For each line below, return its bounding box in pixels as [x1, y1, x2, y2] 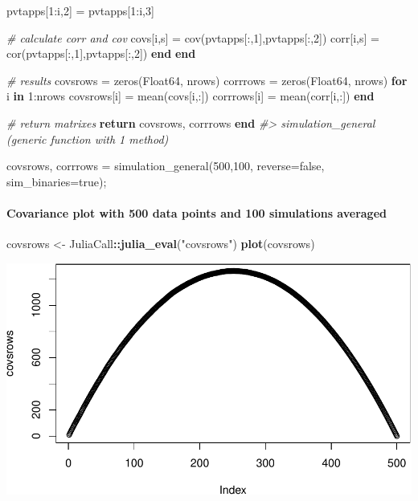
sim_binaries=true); [6, 173, 107, 189]
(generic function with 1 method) [6, 130, 169, 147]
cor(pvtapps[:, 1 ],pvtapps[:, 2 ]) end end [6, 45, 196, 62]
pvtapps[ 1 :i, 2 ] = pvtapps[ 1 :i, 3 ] [6, 2, 154, 18]
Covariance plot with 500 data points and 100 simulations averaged [6, 204, 387, 221]
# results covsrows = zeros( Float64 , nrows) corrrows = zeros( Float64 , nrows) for [6, 71, 408, 88]
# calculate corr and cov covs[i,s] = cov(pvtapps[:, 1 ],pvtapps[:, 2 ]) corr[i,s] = [6, 29, 379, 46]
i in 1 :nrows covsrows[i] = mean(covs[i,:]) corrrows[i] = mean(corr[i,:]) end [6, 88, 375, 104]
